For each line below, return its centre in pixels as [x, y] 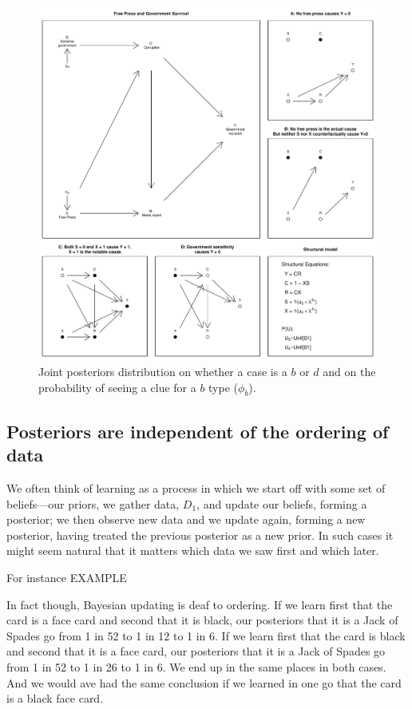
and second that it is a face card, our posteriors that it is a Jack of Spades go [196, 651]
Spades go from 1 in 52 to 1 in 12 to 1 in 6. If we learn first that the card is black [206, 635]
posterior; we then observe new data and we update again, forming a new [186, 519]
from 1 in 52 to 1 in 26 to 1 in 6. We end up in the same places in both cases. [196, 667]
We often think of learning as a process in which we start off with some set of [196, 488]
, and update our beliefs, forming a [282, 503]
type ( [224, 387]
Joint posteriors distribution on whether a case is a [163, 372]
